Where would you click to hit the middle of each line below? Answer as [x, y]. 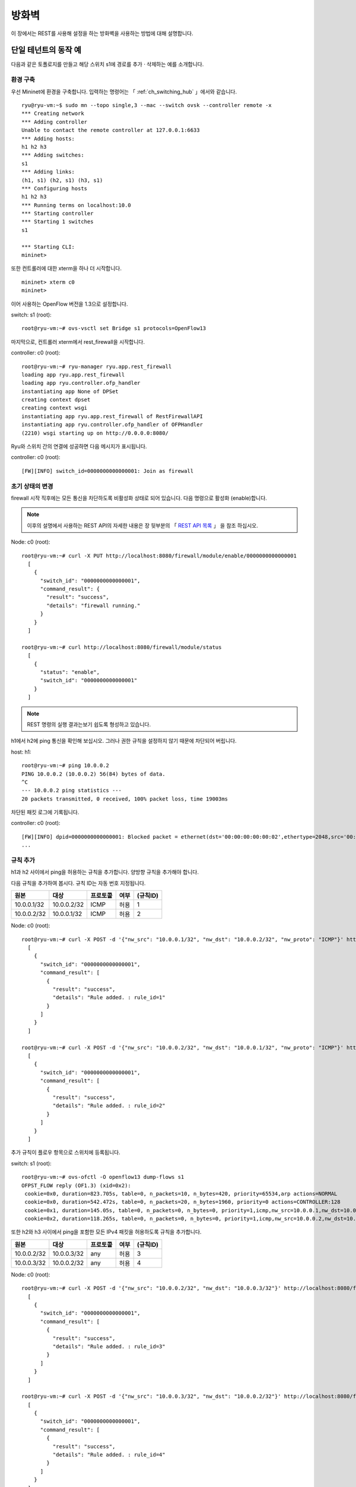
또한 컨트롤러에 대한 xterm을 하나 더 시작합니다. [66, 268]
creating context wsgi [55, 408]
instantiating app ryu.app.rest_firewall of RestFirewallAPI [112, 416]
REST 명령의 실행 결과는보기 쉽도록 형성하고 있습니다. [89, 724]
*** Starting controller [58, 214]
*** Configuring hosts [55, 188]
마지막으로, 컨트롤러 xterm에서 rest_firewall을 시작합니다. [78, 341]
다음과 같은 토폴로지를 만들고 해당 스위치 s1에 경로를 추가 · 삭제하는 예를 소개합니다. [107, 64]
